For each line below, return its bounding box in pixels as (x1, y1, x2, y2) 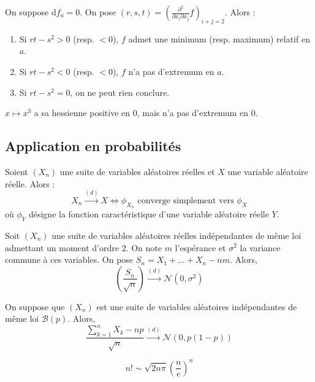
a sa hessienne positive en (34, 106, 131, 119)
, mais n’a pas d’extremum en (137, 106, 249, 119)
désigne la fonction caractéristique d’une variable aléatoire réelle (28, 208, 269, 220)
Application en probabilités (5, 136, 181, 155)
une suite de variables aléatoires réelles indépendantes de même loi (51, 228, 302, 241)
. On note (126, 241, 162, 254)
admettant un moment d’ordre (5, 241, 119, 254)
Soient (5, 165, 28, 177)
